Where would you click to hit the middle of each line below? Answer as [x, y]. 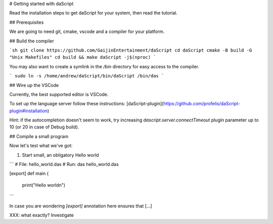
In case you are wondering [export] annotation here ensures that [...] [81, 206]
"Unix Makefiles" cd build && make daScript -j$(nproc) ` [83, 57]
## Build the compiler [32, 41]
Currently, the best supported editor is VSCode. [59, 94]
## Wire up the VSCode [34, 85]
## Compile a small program [39, 136]
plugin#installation [29, 111]
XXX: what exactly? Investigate [42, 215]
